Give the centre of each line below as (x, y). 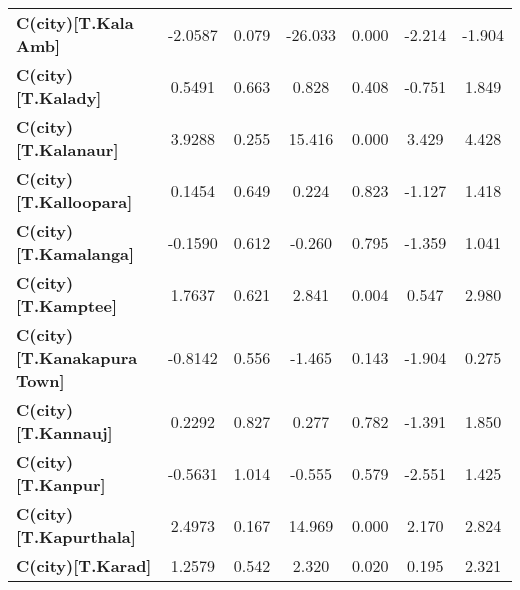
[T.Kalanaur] (67, 149)
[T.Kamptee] (67, 305)
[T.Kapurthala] (76, 536)
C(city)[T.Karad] (84, 565)
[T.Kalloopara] (74, 201)
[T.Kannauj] (64, 432)
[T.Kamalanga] (75, 253)
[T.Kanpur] (61, 484)
